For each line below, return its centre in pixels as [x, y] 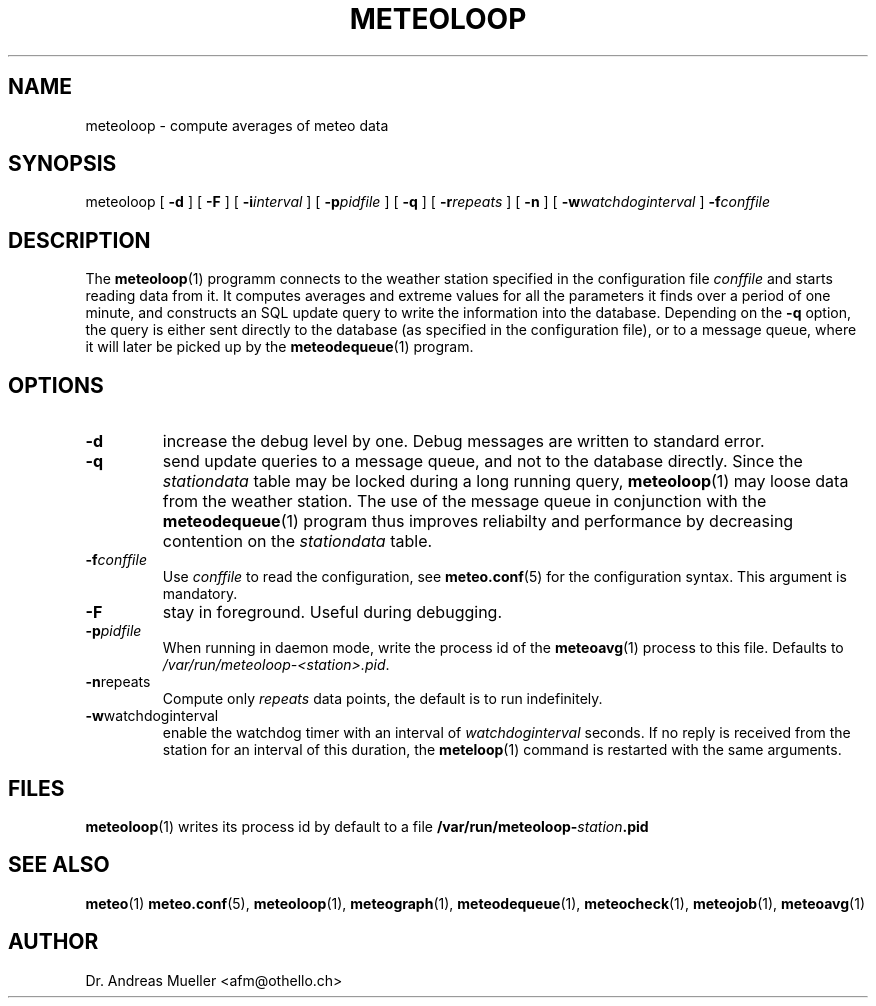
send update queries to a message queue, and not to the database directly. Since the [482, 461]
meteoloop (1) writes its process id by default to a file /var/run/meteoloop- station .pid [367, 826]
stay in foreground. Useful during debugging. [332, 612]
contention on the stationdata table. [297, 541]
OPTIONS [56, 385]
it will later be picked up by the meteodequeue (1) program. [279, 347]
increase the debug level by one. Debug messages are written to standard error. [463, 441]
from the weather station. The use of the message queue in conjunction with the [464, 501]
